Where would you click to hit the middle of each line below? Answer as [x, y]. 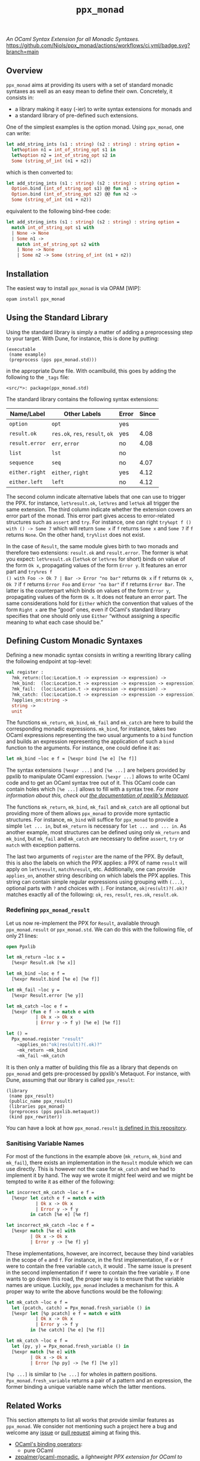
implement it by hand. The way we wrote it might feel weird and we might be [100, 1175]
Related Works [34, 1405]
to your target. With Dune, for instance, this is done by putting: [83, 338]
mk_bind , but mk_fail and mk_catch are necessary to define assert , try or [95, 839]
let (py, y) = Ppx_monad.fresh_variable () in [70, 1346]
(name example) [27, 355]
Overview [25, 71]
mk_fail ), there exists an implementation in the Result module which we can [99, 1162]
